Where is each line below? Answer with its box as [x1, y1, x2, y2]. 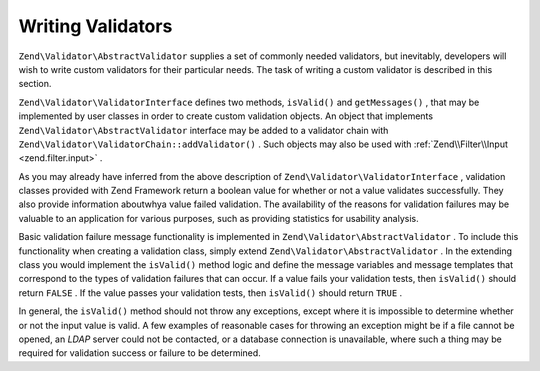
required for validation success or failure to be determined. [18, 347, 262, 359]
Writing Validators [18, 15, 173, 37]
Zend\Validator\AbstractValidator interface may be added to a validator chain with [18, 124, 389, 136]
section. [18, 78, 52, 90]
